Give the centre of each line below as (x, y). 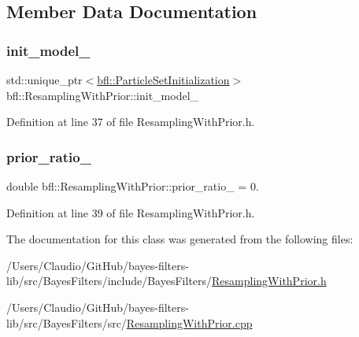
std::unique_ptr (44, 80)
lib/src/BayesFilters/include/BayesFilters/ (109, 281)
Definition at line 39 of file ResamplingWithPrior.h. (131, 212)
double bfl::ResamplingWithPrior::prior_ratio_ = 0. (133, 186)
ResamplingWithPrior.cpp (189, 322)
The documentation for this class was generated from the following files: (180, 239)
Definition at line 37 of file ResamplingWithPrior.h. (131, 122)
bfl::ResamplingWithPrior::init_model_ (103, 95)
